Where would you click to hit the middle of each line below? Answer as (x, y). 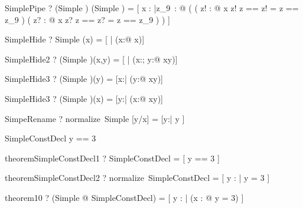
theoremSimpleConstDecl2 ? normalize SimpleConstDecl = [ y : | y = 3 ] (137, 178)
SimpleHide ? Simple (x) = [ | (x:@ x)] (75, 39)
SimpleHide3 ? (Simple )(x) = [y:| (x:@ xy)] (84, 98)
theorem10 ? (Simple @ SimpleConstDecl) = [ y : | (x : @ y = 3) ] (124, 197)
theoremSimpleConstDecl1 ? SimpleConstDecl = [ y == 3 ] (112, 158)
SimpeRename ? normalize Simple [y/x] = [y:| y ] (95, 118)
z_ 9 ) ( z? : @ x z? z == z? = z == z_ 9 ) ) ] (87, 19)
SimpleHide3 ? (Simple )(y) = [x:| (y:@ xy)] (84, 79)
